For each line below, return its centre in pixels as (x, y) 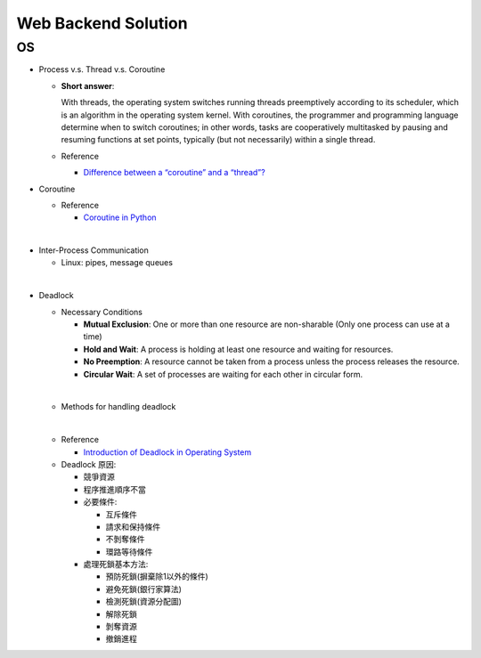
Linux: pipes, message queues (117, 263)
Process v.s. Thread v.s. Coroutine (102, 69)
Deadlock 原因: (89, 464)
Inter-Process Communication (94, 250)
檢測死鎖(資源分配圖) (144, 602)
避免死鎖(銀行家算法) (144, 589)
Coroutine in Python (120, 217)
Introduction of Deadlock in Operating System (167, 452)
